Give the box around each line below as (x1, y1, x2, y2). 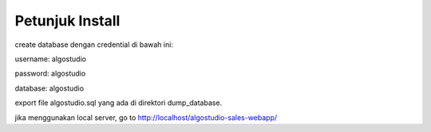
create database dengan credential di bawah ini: (14, 40, 173, 49)
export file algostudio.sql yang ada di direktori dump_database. (14, 98, 223, 107)
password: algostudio (14, 68, 86, 79)
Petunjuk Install (14, 12, 121, 29)
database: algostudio (14, 83, 84, 93)
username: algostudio (14, 54, 87, 64)
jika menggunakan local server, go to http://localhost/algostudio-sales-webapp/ (14, 112, 278, 122)
